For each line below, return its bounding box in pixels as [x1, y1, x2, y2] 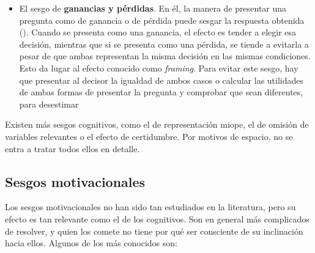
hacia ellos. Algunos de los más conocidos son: [5, 237, 177, 249]
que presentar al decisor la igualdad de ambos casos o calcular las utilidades [19, 73, 304, 86]
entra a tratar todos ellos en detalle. [5, 142, 140, 155]
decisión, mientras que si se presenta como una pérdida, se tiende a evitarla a [19, 37, 309, 50]
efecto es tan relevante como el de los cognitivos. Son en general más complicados [5, 212, 309, 225]
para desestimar [19, 97, 79, 110]
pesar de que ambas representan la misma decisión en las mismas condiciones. [19, 50, 311, 62]
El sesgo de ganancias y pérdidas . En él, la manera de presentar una [19, 2, 287, 14]
